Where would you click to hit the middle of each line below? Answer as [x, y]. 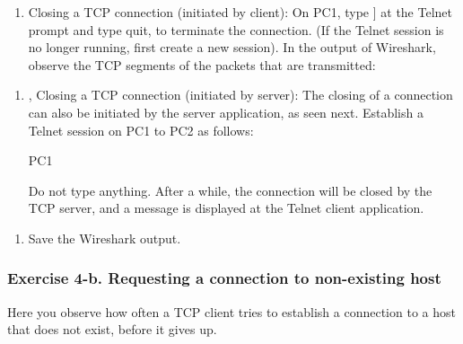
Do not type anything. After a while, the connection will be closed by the [230, 190]
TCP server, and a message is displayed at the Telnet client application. [226, 208]
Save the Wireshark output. [105, 238]
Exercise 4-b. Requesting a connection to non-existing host [224, 278]
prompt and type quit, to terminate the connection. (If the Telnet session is [236, 29]
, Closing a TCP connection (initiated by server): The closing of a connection [240, 95]
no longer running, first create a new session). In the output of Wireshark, [232, 47]
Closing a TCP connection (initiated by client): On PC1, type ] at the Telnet [240, 12]
